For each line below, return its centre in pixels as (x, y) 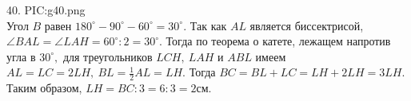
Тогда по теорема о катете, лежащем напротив (278, 41)
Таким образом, (44, 88)
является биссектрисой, (307, 25)
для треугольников (108, 56)
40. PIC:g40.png (46, 10)
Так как (208, 25)
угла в (21, 56)
